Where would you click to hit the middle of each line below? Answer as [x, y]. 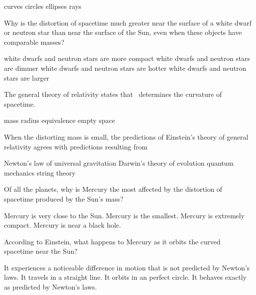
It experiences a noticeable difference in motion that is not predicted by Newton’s [127, 267]
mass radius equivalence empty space [59, 120]
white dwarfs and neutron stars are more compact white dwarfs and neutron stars [127, 58]
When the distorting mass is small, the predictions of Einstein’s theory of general [126, 136]
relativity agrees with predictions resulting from [76, 146]
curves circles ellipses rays [43, 6]
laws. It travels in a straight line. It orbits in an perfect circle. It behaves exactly [125, 277]
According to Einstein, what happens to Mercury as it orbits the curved [112, 241]
